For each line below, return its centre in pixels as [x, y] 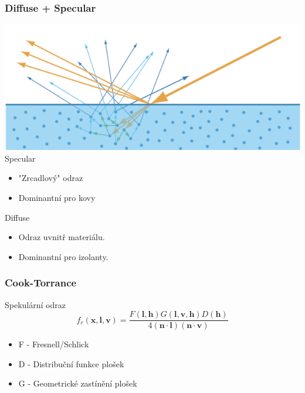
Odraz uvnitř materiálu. [62, 237]
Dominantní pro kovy [57, 198]
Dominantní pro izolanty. [63, 256]
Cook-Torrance [41, 283]
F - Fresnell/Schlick [54, 344]
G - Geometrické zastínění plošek [78, 383]
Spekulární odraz [35, 304]
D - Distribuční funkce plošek [71, 363]
